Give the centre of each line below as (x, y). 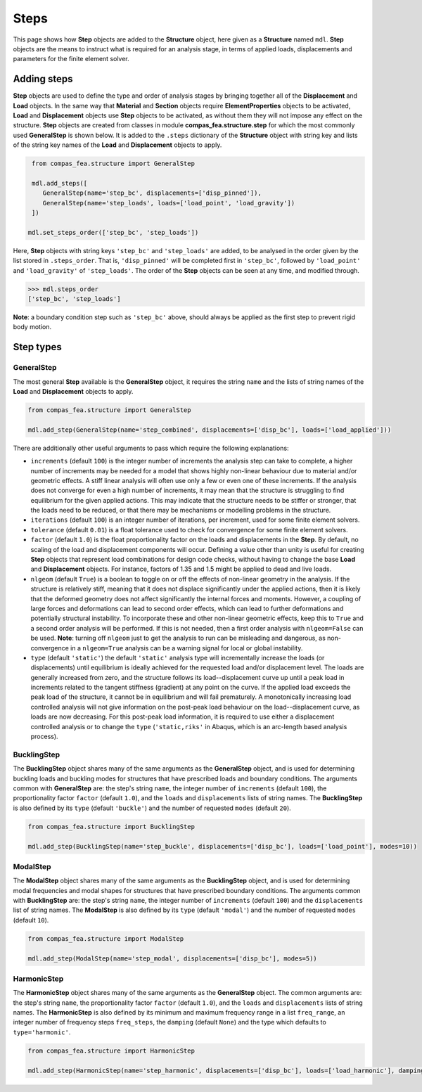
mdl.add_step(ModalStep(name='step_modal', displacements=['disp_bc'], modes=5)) (173, 958)
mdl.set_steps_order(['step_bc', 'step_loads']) (113, 232)
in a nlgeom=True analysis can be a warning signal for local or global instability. (187, 648)
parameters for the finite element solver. (71, 59)
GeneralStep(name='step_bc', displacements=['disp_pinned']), (152, 193)
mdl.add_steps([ (60, 183)
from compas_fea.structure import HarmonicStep (111, 1051)
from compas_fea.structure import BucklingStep (111, 827)
